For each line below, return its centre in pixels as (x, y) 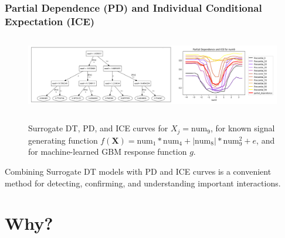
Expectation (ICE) (50, 21)
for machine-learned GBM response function (108, 152)
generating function (63, 140)
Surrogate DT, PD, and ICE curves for (98, 128)
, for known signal (242, 128)
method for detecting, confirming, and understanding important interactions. (143, 183)
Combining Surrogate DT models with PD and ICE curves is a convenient (138, 171)
